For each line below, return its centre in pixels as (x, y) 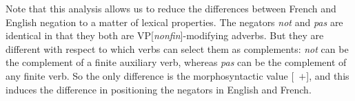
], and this (328, 75)
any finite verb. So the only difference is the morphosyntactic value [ (150, 75)
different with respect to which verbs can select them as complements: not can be (177, 48)
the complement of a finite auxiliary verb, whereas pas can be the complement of (176, 62)
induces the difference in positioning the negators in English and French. (159, 89)
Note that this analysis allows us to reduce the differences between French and (171, 8)
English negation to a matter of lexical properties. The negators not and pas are (174, 22)
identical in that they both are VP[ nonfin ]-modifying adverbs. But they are (165, 35)
